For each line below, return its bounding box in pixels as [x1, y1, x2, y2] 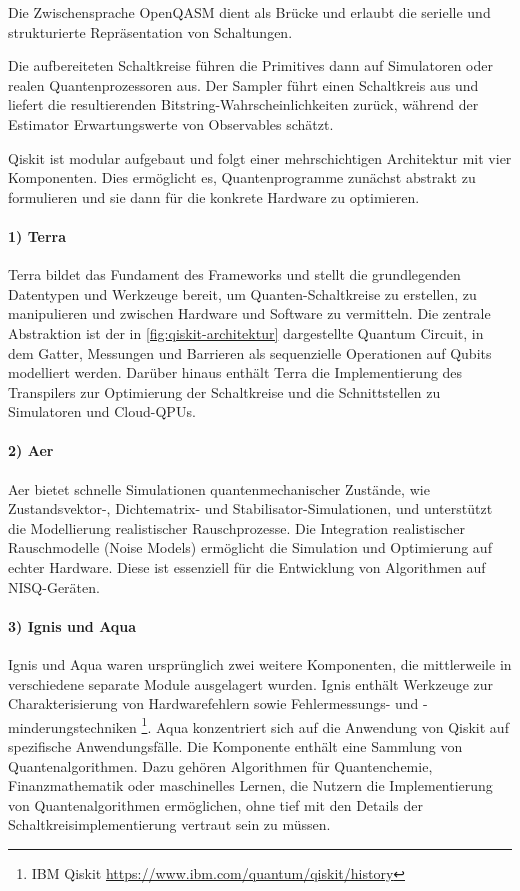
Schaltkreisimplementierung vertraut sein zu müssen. [8, 814, 331, 835]
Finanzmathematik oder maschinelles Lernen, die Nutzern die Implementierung [8, 775, 493, 796]
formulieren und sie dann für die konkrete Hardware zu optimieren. [8, 186, 420, 207]
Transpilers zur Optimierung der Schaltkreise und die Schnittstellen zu [8, 381, 441, 402]
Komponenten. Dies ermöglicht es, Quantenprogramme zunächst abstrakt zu [8, 167, 476, 188]
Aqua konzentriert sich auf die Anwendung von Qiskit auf [155, 716, 509, 737]
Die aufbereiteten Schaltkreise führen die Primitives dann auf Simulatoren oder [8, 55, 493, 76]
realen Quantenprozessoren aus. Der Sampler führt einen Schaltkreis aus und [8, 74, 479, 95]
